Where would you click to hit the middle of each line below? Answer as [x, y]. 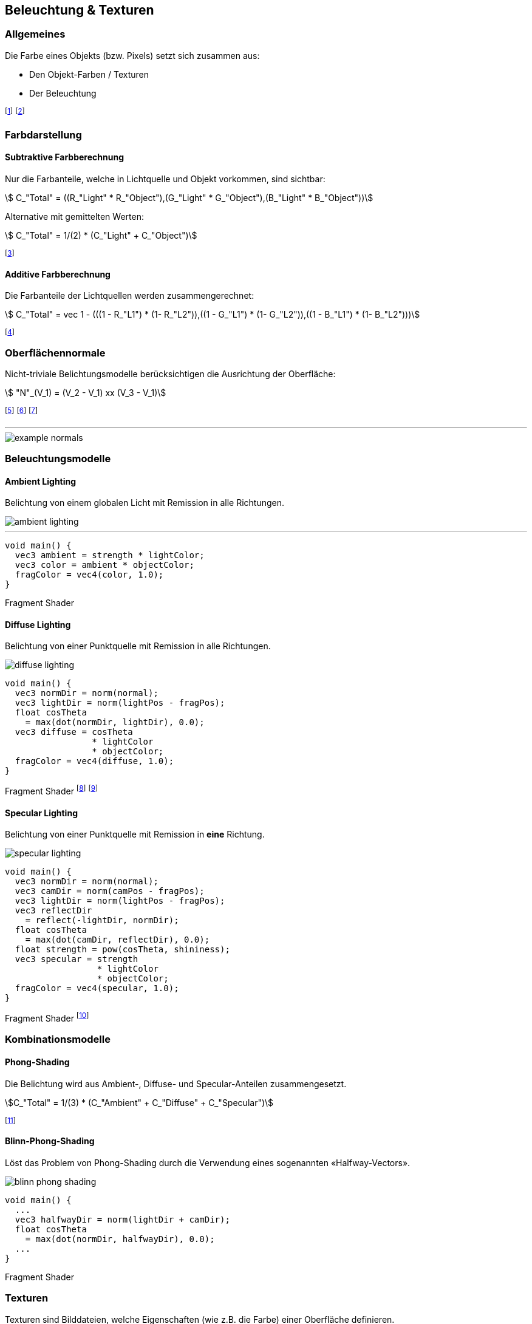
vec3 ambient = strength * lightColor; [110, 555]
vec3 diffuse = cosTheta [74, 732]
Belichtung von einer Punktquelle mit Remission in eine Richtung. [135, 834]
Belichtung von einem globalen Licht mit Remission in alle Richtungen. [145, 503]
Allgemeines [35, 34]
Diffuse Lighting [38, 624]
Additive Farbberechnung [58, 274]
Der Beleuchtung [63, 93]
